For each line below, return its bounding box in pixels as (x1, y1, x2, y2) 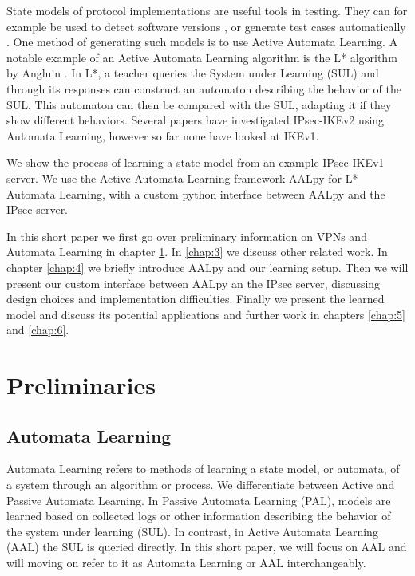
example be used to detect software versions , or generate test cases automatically (6, 18, 406, 34)
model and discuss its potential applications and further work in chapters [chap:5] (6, 306, 406, 322)
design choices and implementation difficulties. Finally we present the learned (6, 290, 385, 307)
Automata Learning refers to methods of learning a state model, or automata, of (6, 460, 400, 477)
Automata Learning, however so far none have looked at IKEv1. (6, 127, 319, 144)
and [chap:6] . (6, 322, 69, 338)
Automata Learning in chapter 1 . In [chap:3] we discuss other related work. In (6, 243, 388, 260)
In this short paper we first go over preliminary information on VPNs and (6, 227, 367, 244)
